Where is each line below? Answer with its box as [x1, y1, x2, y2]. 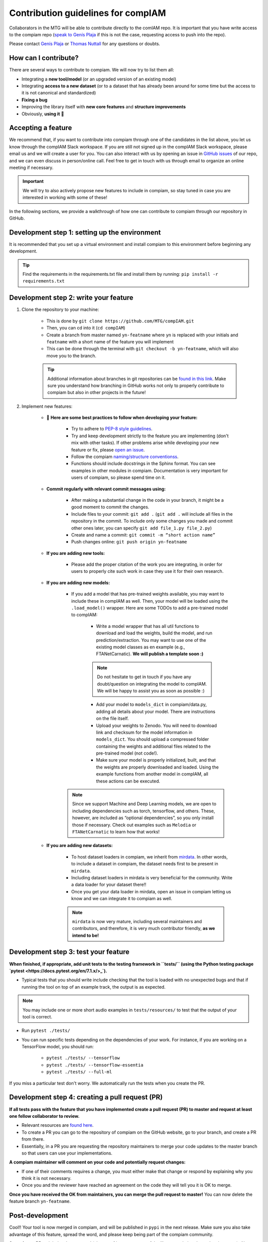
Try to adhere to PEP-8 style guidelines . [71, 426, 153, 432]
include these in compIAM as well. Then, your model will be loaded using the [71, 598, 228, 604]
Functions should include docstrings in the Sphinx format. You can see [71, 461, 216, 466]
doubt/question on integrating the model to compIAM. [97, 681, 207, 687]
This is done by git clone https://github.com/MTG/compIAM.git [46, 318, 195, 324]
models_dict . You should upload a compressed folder [96, 736, 209, 742]
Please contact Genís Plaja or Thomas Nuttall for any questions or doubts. [9, 41, 160, 47]
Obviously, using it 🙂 [21, 111, 65, 117]
